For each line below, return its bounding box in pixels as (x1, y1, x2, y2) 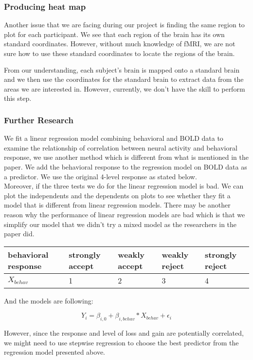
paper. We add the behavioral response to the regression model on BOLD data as (4, 161, 247, 171)
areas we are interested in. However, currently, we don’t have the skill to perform (4, 83, 245, 94)
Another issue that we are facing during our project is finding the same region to (4, 19, 245, 30)
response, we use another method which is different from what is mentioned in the (4, 152, 249, 162)
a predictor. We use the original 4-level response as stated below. (4, 171, 197, 181)
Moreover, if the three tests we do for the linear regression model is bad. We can (4, 181, 244, 191)
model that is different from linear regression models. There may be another (4, 200, 231, 210)
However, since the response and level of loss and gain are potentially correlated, (4, 328, 244, 338)
